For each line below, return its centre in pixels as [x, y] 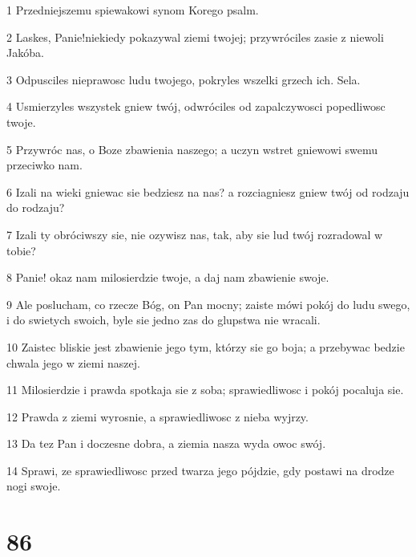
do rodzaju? [36, 207]
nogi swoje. [34, 486]
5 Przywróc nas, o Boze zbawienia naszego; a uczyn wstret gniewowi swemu [192, 149]
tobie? [21, 250]
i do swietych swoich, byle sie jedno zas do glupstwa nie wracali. [164, 320]
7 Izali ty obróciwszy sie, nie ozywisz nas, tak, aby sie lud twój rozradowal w [195, 234]
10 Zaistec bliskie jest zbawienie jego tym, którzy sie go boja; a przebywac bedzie [206, 346]
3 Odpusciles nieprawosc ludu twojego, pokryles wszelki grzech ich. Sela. [184, 79]
